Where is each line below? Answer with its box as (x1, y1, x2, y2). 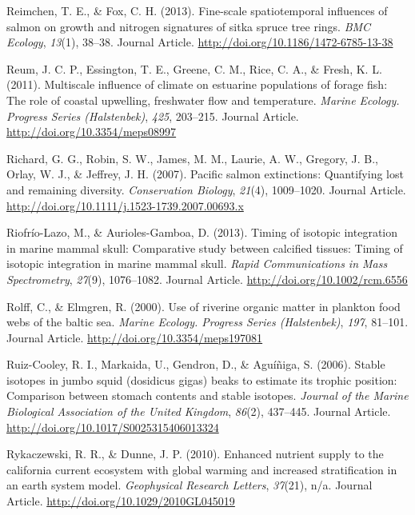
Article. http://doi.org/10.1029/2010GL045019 (6, 493, 235, 509)
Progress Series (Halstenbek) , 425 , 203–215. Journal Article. (6, 107, 299, 124)
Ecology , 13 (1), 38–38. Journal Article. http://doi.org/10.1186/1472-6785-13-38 (6, 34, 393, 50)
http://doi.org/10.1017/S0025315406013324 (6, 418, 219, 435)
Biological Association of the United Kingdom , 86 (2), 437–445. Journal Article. (6, 403, 391, 420)
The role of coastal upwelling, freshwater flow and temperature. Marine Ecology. (6, 91, 400, 108)
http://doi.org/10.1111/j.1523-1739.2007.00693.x (6, 197, 244, 214)
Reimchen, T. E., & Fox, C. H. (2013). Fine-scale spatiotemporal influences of (6, 2, 388, 18)
